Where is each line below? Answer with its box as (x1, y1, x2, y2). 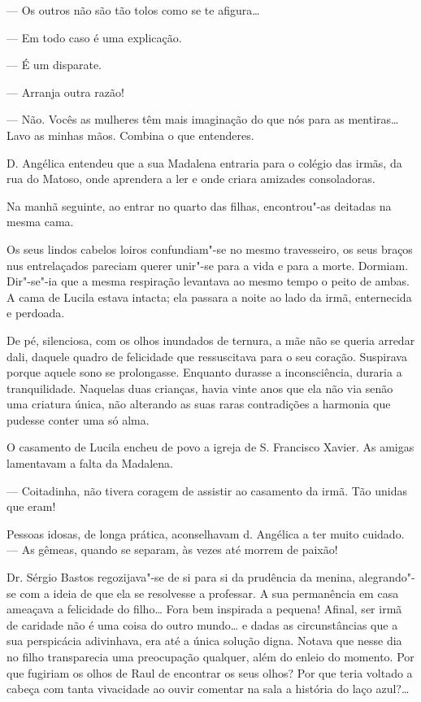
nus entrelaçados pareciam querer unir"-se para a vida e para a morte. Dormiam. (7, 256, 409, 273)
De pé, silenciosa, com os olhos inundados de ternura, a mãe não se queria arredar (7, 331, 415, 348)
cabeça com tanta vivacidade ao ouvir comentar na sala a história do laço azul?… (7, 680, 410, 697)
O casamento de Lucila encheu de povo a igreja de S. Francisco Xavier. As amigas (7, 438, 414, 456)
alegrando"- (358, 569, 415, 586)
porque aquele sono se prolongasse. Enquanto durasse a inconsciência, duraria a (7, 364, 402, 381)
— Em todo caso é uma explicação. (7, 28, 182, 46)
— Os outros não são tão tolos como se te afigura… (7, 2, 260, 18)
